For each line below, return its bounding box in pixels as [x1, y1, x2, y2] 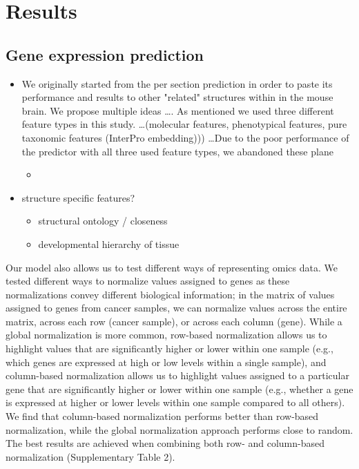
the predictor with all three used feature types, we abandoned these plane [21, 144, 333, 158]
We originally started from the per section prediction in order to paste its [21, 76, 333, 90]
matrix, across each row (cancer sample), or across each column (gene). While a [6, 314, 342, 328]
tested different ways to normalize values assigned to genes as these [6, 274, 290, 288]
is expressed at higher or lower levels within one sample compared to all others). [6, 395, 345, 410]
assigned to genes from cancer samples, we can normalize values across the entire [6, 300, 347, 315]
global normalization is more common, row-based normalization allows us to [6, 327, 327, 342]
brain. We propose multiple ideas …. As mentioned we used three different [21, 103, 334, 117]
